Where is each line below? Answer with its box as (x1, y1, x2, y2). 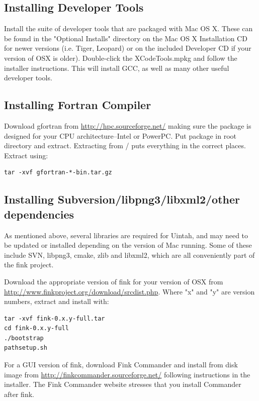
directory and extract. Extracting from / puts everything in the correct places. (4, 140, 246, 151)
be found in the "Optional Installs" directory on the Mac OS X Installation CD (4, 33, 247, 43)
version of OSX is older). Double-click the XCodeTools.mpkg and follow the (4, 52, 237, 63)
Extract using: (4, 150, 48, 160)
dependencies (4, 206, 74, 222)
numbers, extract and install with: (4, 296, 109, 307)
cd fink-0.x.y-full (4, 325, 69, 332)
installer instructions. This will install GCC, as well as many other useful (4, 62, 229, 73)
